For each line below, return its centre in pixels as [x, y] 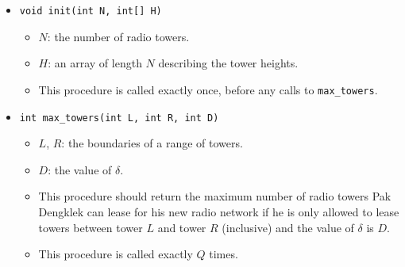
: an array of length [95, 63]
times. [224, 254]
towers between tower [91, 227]
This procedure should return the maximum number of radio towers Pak [215, 196]
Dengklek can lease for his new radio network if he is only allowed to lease [219, 211]
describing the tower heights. [228, 63]
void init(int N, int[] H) [91, 11]
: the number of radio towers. [118, 36]
